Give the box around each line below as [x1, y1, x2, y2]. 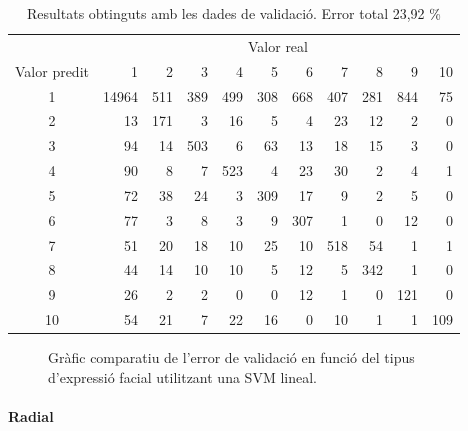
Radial [8, 406, 54, 426]
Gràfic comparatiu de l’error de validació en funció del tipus [48, 347, 415, 368]
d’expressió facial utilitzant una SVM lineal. [48, 366, 317, 387]
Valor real [248, 35, 308, 56]
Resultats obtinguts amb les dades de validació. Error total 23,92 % [27, 3, 441, 23]
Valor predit [15, 60, 89, 81]
